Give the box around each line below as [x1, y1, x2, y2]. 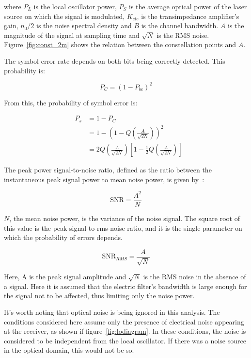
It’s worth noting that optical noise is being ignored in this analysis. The [4, 307, 220, 317]
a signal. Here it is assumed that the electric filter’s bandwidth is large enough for [4, 281, 247, 291]
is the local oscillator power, [33, 1, 117, 11]
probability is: [4, 65, 45, 75]
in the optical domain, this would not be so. [4, 345, 134, 355]
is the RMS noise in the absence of [143, 272, 246, 282]
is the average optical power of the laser [129, 1, 247, 11]
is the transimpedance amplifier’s [141, 11, 239, 21]
